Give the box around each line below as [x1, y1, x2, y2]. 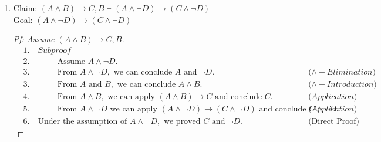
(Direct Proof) [308, 117, 359, 126]
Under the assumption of [38, 117, 127, 126]
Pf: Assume [13, 33, 55, 45]
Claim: [13, 2, 38, 13]
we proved [163, 117, 201, 126]
